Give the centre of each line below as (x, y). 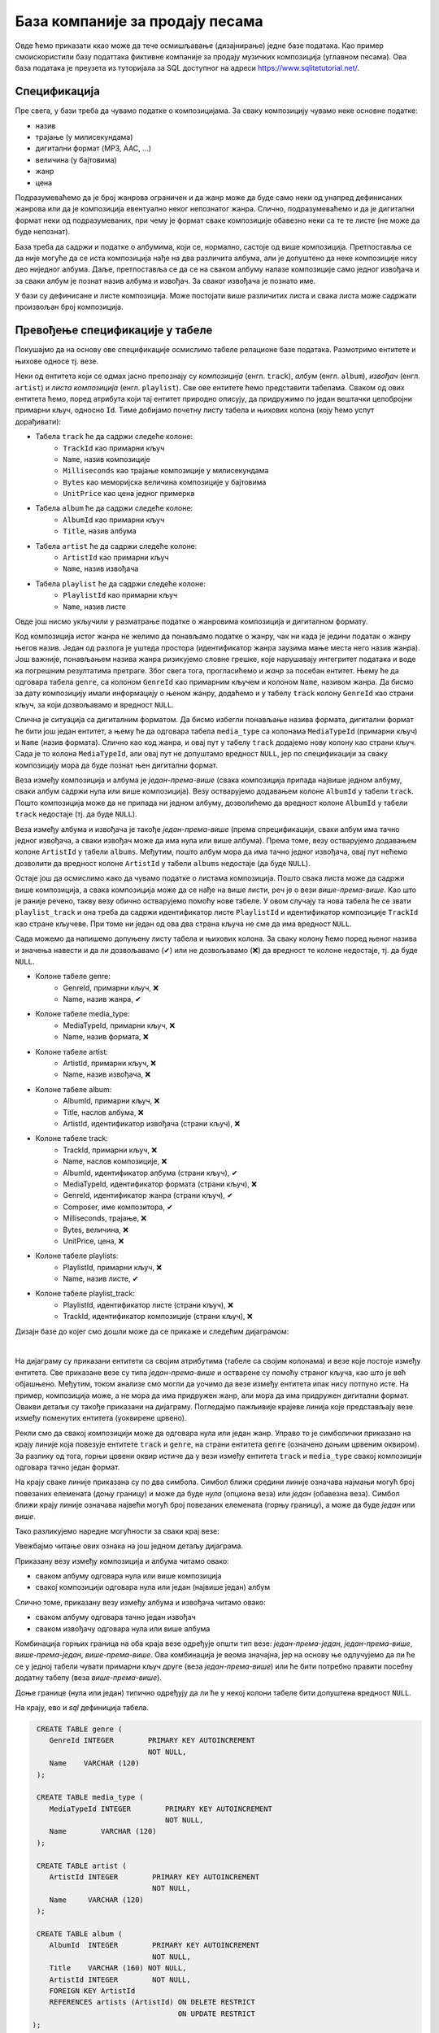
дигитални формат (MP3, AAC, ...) (93, 148)
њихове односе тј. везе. (57, 361)
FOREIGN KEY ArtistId (92, 1991)
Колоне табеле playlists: (77, 1256)
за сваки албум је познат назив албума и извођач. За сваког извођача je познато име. (165, 281)
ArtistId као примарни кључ (116, 558)
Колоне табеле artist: (72, 1051)
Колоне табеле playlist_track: (85, 1294)
